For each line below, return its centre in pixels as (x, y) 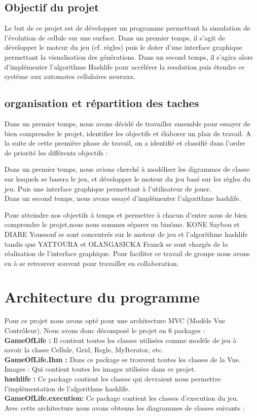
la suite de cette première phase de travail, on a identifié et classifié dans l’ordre (125, 143)
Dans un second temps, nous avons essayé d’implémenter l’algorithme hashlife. (123, 198)
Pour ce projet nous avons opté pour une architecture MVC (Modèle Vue (115, 321)
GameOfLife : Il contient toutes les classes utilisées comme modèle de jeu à (121, 340)
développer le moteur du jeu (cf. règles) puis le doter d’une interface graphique (123, 47)
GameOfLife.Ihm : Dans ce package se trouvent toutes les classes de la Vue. (123, 359)
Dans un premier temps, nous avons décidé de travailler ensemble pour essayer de (128, 123)
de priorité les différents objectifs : (56, 152)
